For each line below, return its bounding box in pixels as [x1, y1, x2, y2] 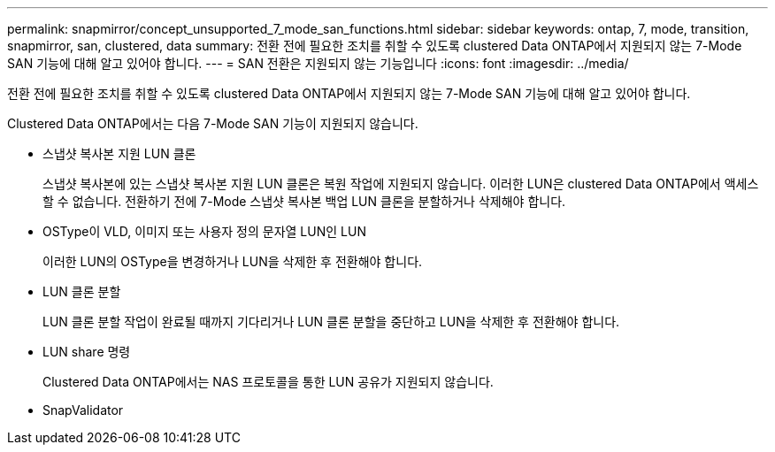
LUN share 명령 [42, 344, 131, 359]
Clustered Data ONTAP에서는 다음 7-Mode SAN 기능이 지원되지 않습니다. [7, 116, 418, 131]
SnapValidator [42, 402, 124, 418]
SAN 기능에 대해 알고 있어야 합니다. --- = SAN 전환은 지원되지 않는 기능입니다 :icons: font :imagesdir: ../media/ [7, 56, 629, 71]
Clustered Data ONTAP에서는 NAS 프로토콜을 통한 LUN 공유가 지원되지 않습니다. [42, 374, 494, 389]
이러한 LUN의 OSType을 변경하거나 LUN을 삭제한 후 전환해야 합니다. [42, 254, 423, 269]
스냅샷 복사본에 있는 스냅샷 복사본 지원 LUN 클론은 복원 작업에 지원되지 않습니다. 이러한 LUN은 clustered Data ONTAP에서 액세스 [42, 176, 759, 191]
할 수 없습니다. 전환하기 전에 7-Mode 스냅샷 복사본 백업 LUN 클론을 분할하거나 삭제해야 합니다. [42, 194, 566, 209]
